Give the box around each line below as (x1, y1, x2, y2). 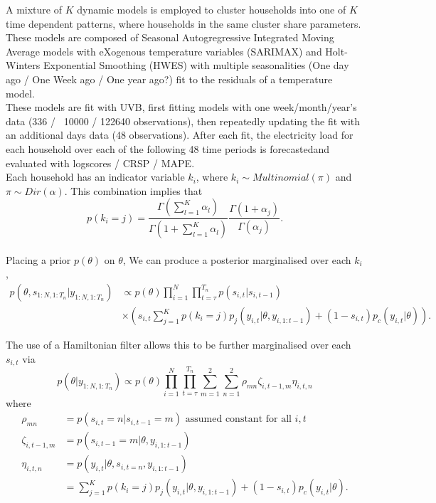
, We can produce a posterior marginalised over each (122, 252, 351, 267)
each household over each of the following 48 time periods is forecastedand (6, 141, 330, 156)
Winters (6, 58, 41, 73)
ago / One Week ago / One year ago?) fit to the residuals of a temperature (6, 71, 333, 86)
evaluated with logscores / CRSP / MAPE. (6, 155, 195, 170)
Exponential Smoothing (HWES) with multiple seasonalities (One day (43, 58, 349, 73)
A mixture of (6, 2, 62, 16)
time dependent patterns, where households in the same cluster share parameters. (6, 16, 361, 31)
